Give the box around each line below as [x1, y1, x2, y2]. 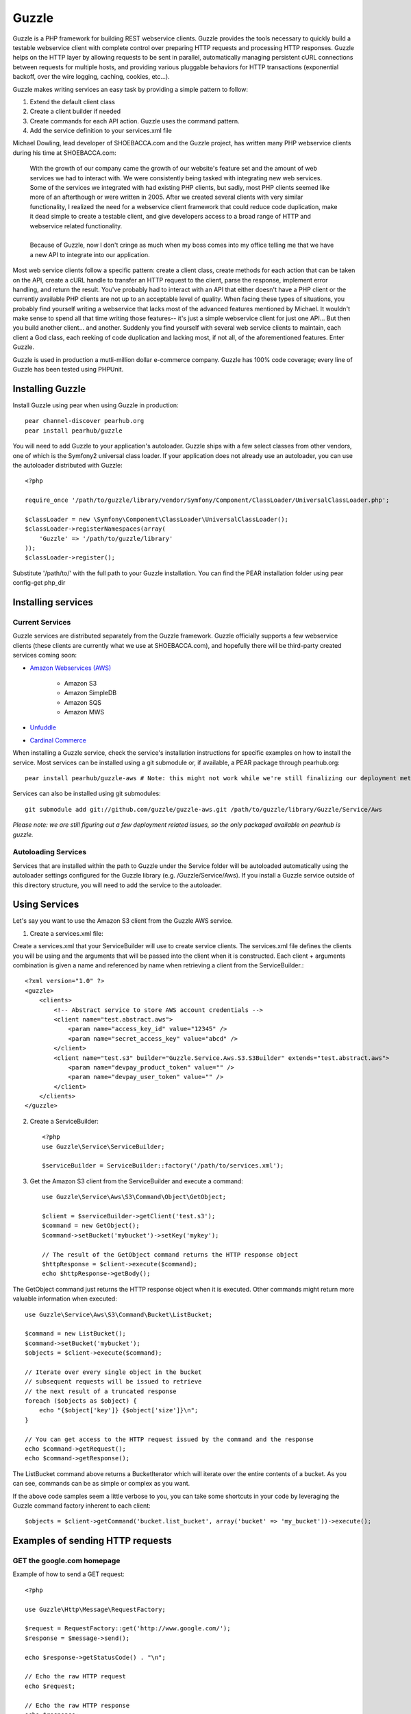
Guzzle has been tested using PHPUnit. [12, 365, 124, 374]
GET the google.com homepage [12, 1556, 121, 1566]
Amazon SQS [64, 698, 102, 706]
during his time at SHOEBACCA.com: [12, 148, 116, 157]
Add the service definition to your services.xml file [29, 127, 173, 135]
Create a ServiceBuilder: [29, 1117, 99, 1125]
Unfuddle [29, 723, 56, 732]
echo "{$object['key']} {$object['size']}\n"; [38, 1406, 199, 1414]
